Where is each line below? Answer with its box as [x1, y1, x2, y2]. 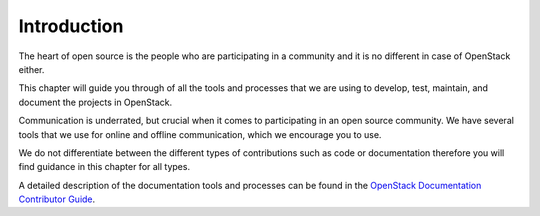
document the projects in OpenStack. [18, 96, 173, 108]
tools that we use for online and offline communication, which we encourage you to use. [18, 128, 382, 140]
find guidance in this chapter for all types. [18, 161, 190, 173]
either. [18, 63, 45, 75]
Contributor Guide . [18, 193, 96, 205]
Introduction [18, 15, 124, 37]
